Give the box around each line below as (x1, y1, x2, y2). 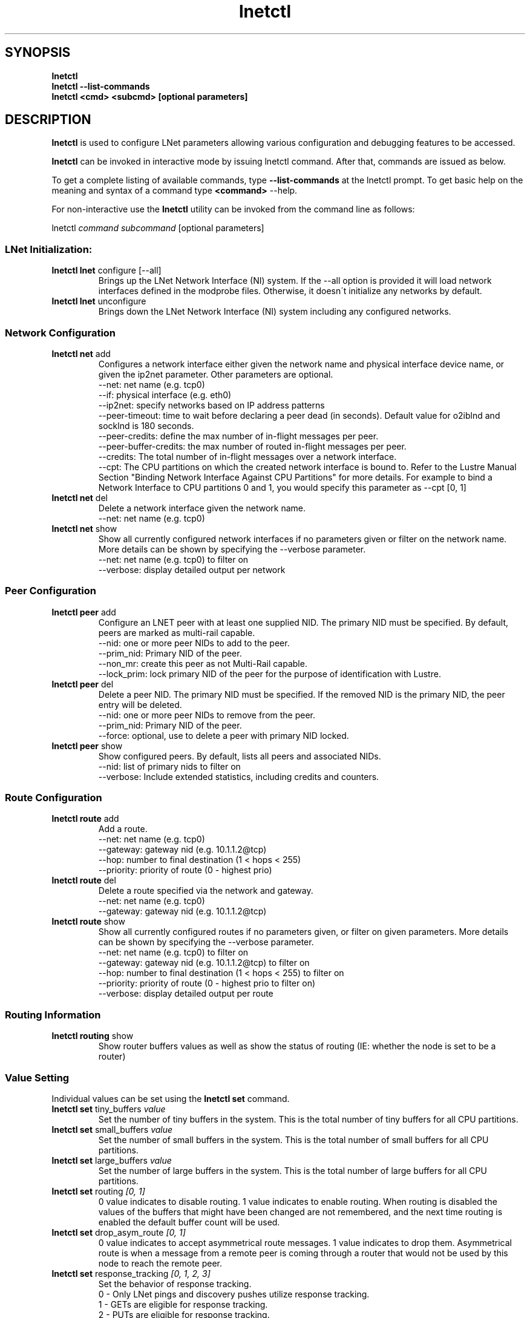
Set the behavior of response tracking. (98, 1278, 252, 1289)
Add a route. (98, 824, 148, 834)
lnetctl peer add (51, 606, 116, 617)
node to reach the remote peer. (98, 1257, 223, 1268)
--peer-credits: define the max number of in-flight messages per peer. (98, 430, 379, 441)
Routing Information (5, 1008, 101, 1021)
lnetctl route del (51, 875, 116, 886)
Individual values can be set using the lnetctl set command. (51, 1093, 290, 1104)
